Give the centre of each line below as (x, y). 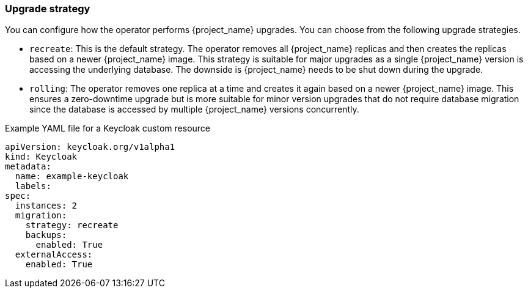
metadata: (28, 167)
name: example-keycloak (72, 176)
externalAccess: (54, 255)
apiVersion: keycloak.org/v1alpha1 (90, 147)
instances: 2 (46, 206)
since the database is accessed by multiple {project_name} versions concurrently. (194, 109)
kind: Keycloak (41, 157)
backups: (46, 235)
